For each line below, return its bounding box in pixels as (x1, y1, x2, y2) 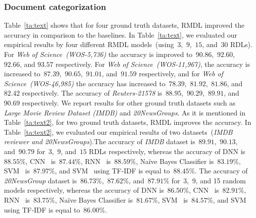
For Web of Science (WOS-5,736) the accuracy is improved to (4, 49, 193, 59)
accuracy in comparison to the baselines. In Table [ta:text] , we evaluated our (4, 29, 237, 40)
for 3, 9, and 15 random (171, 175, 246, 185)
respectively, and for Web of (139, 68, 223, 79)
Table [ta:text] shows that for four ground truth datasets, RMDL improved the (4, 20, 245, 30)
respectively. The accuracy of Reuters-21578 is (22, 88, 162, 98)
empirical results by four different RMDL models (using (4, 39, 174, 50)
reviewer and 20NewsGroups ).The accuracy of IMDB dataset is (4, 136, 195, 147)
